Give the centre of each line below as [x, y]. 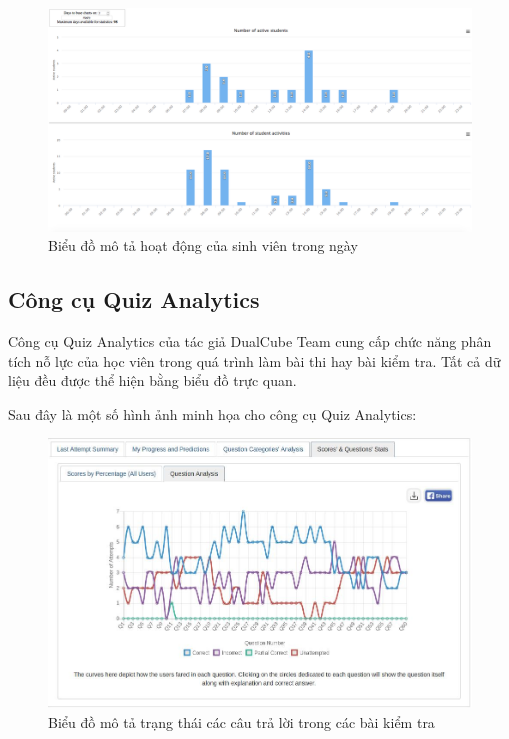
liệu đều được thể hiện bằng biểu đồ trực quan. [152, 380]
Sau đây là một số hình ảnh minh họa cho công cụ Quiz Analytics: [212, 413]
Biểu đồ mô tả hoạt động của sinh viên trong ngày [203, 245]
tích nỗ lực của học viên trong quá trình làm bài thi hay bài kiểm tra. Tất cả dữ [254, 360]
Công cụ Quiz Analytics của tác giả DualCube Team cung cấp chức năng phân [250, 340]
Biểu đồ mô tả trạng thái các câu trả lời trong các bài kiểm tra [241, 721]
